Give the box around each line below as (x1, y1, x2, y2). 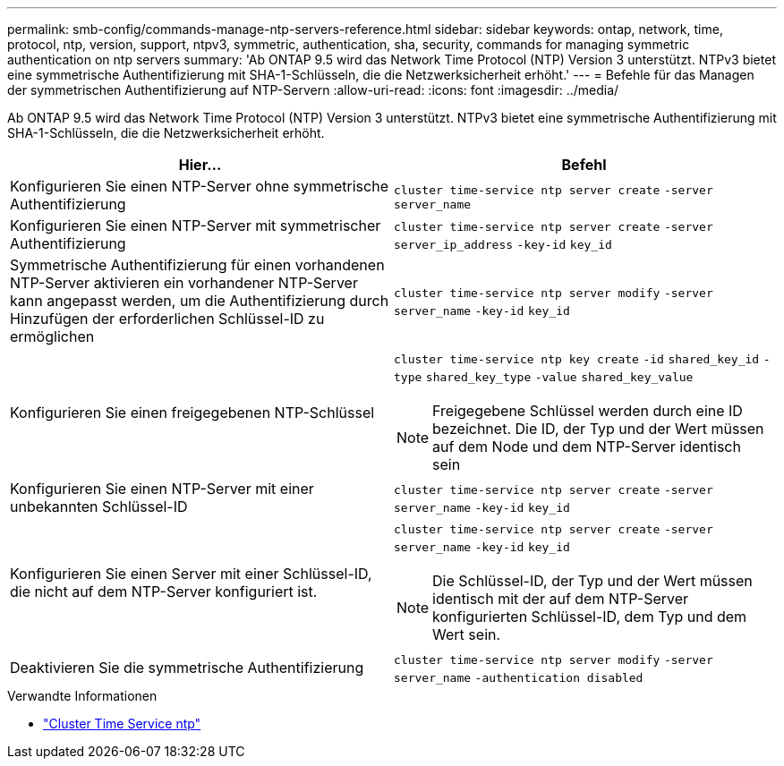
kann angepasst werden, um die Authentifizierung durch (10, 292, 389, 310)
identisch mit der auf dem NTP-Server (432, 590, 689, 608)
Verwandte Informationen (7, 688, 158, 703)
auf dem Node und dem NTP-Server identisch (432, 438, 741, 455)
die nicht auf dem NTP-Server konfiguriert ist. (10, 583, 318, 600)
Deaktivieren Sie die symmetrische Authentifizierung (10, 659, 364, 677)
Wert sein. (432, 626, 501, 643)
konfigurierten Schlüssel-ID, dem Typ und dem (432, 608, 747, 626)
